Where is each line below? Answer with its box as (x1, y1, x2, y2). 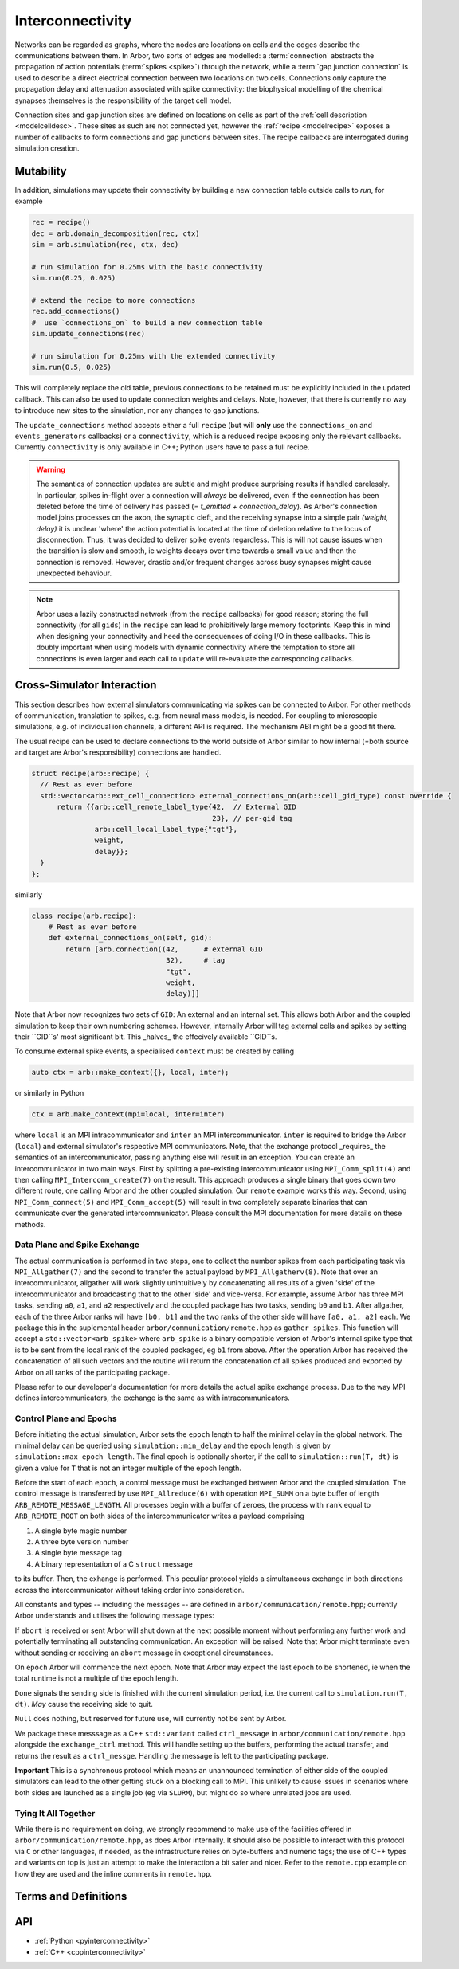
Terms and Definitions (14, 1889, 127, 1904)
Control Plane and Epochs (14, 1413, 117, 1424)
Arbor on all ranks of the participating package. (14, 1367, 171, 1377)
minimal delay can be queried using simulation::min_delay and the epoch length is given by (14, 1441, 331, 1450)
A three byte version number (34, 1536, 129, 1546)
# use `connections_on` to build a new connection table (31, 318, 263, 327)
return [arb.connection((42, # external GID (65, 944, 263, 954)
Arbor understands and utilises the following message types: (14, 1610, 214, 1621)
